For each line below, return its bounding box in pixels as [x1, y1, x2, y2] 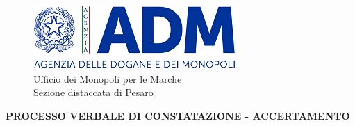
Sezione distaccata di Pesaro [33, 85, 154, 100]
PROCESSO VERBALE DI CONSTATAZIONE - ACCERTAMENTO [6, 108, 350, 123]
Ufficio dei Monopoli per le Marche [33, 71, 182, 86]
